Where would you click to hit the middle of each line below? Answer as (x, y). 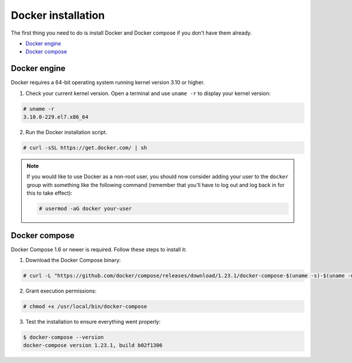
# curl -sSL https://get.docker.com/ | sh (85, 147)
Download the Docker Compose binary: (73, 260)
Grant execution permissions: (61, 291)
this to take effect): (50, 193)
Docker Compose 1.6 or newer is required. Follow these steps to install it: (99, 249)
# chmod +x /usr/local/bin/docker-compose (85, 306)
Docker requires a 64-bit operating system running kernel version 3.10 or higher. (108, 83)
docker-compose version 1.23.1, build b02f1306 (93, 345)
